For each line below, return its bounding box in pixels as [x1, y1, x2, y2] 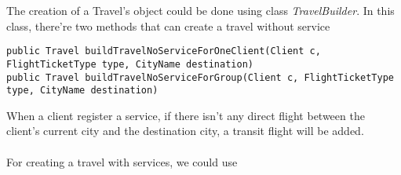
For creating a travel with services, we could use [6, 153, 238, 170]
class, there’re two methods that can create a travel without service [6, 17, 330, 34]
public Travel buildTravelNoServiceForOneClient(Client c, [6, 46, 321, 57]
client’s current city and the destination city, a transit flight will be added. [6, 122, 364, 139]
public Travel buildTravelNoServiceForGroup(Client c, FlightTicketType [6, 71, 394, 83]
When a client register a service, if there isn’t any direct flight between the [6, 107, 365, 123]
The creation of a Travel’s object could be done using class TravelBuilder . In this [6, 2, 395, 18]
